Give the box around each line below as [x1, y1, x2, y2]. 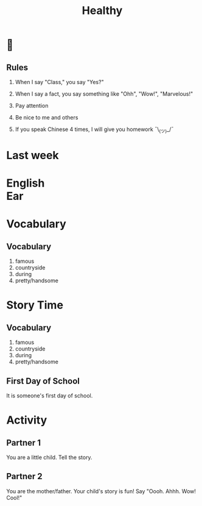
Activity [6, 413, 47, 427]
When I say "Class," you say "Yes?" [15, 79, 105, 85]
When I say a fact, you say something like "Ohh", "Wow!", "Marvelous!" [15, 90, 193, 98]
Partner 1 [6, 437, 41, 448]
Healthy [82, 4, 123, 18]
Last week [6, 148, 59, 162]
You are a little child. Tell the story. [6, 454, 92, 461]
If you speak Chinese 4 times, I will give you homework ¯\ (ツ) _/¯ [15, 126, 174, 134]
